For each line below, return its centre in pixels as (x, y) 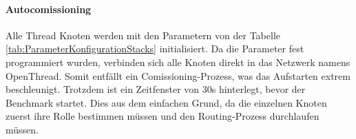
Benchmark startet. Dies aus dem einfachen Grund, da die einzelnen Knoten (166, 102)
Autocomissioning (49, 9)
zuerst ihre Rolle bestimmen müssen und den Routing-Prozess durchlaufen (163, 116)
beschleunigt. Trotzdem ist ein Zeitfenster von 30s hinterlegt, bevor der (156, 89)
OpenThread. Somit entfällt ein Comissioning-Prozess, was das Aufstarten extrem (178, 75)
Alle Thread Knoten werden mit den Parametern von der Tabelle (143, 35)
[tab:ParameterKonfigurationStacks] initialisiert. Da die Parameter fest (155, 49)
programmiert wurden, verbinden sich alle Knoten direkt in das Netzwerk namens (178, 62)
